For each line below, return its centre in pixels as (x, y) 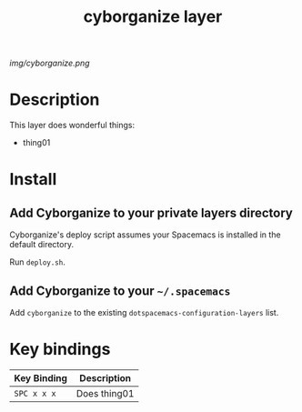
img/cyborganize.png (50, 63)
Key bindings (60, 350)
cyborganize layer (153, 17)
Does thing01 (105, 393)
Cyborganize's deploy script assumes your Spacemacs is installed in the (145, 235)
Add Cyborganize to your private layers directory (151, 212)
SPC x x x (35, 393)
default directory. (42, 245)
